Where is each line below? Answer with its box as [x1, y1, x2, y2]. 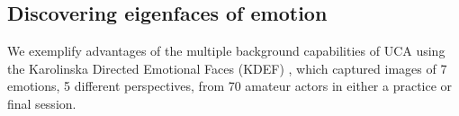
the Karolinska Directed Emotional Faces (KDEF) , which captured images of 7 [7, 58, 447, 77]
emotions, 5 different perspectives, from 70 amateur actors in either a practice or [7, 76, 453, 95]
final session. [7, 94, 76, 112]
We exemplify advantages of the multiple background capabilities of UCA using [7, 41, 445, 60]
